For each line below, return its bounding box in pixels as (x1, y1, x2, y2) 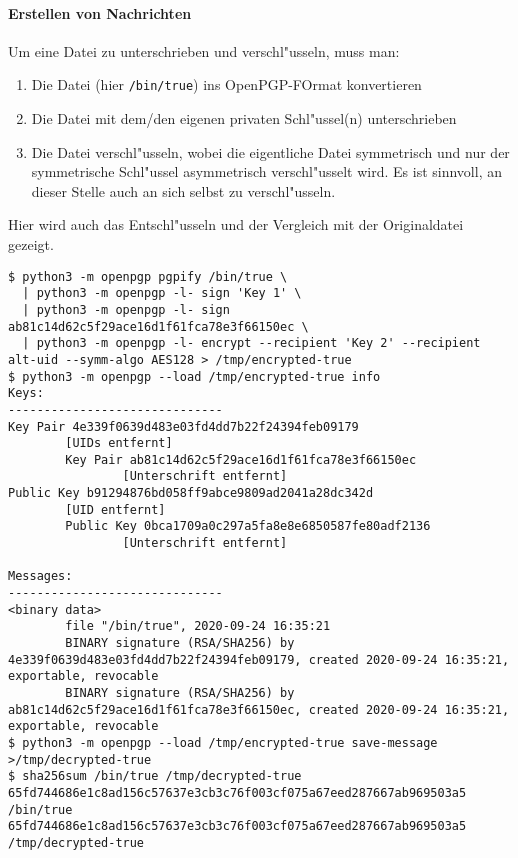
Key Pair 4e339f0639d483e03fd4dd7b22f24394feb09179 (8, 419, 359, 434)
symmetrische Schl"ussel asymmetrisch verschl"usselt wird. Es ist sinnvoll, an (31, 161, 502, 182)
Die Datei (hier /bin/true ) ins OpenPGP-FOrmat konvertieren (31, 74, 422, 95)
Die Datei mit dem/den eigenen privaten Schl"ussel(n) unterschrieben (31, 108, 457, 129)
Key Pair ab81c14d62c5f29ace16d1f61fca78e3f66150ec (65, 452, 417, 467)
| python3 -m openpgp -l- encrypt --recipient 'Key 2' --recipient (22, 336, 481, 351)
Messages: (8, 569, 73, 584)
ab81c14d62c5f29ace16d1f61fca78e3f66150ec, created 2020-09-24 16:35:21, (8, 702, 510, 717)
